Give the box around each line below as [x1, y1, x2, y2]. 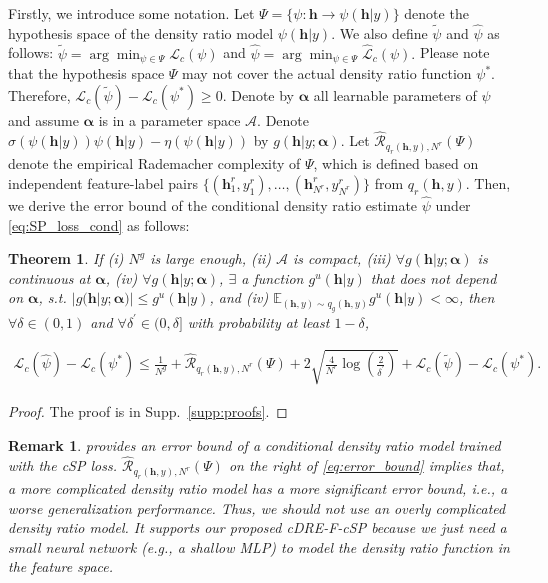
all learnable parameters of [313, 84, 477, 105]
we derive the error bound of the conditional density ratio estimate [8, 195, 418, 215]
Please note [419, 42, 490, 63]
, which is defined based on [313, 153, 479, 174]
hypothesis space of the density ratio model [8, 22, 274, 43]
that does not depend [370, 267, 497, 288]
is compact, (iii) [293, 248, 391, 269]
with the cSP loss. [8, 455, 117, 476]
